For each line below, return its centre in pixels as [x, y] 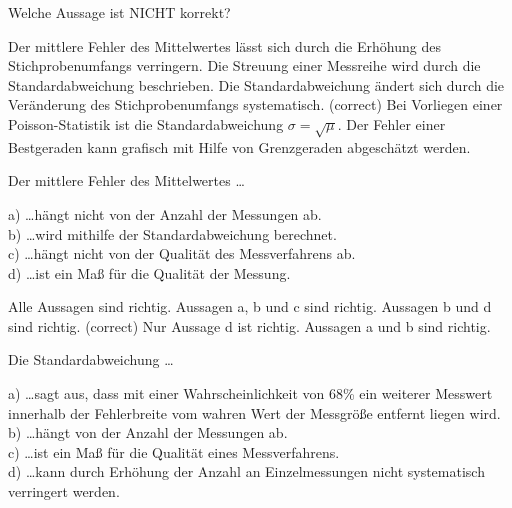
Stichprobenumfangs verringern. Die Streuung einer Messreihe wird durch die [244, 65]
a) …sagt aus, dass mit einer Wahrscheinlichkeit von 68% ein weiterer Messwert [250, 393]
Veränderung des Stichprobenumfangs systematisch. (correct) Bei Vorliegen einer [255, 104]
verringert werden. [64, 491]
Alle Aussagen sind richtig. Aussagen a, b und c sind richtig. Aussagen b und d [250, 306]
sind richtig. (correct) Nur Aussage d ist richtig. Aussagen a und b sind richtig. [249, 325]
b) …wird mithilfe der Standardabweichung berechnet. [172, 233]
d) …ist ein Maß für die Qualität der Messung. [149, 272]
